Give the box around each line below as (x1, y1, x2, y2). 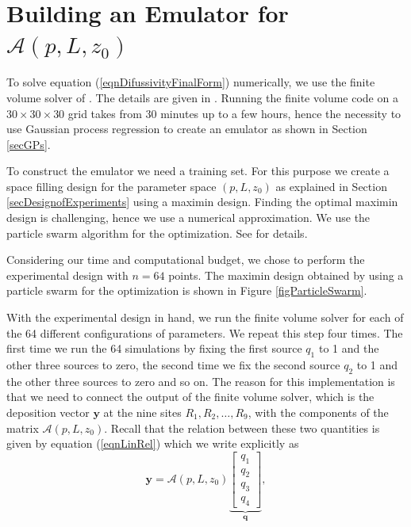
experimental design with (6, 266, 129, 283)
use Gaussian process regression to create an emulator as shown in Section (6, 120, 367, 137)
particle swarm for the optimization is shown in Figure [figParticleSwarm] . (6, 282, 367, 299)
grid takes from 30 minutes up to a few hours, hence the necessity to (67, 105, 401, 121)
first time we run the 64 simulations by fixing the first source (6, 340, 302, 357)
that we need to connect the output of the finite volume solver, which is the (6, 388, 375, 405)
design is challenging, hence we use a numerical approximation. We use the (6, 209, 371, 226)
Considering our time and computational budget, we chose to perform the (6, 251, 365, 268)
